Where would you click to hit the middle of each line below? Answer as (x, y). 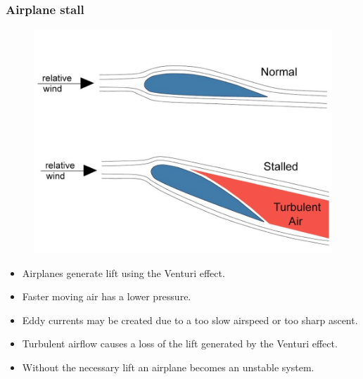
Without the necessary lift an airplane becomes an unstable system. (168, 367)
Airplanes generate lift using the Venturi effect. (123, 272)
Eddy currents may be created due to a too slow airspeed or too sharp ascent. (190, 320)
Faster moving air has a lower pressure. (107, 296)
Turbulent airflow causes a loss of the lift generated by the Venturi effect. (180, 343)
